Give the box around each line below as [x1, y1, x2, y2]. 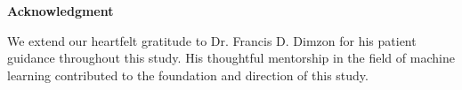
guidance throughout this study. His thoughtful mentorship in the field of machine [7, 49, 455, 67]
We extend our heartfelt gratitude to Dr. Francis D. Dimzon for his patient [7, 31, 417, 49]
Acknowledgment [7, 2, 114, 19]
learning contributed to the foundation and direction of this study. [7, 65, 369, 84]
